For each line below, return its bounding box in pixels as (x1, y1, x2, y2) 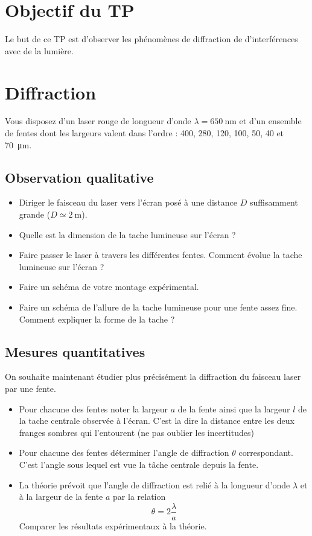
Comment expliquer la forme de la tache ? (19, 312, 175, 325)
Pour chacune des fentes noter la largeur (19, 402, 168, 415)
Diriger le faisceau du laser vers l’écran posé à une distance (19, 196, 238, 209)
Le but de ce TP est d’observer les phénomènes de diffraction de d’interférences (5, 33, 298, 45)
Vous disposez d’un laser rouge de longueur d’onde (5, 115, 191, 127)
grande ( (19, 208, 51, 221)
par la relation (113, 490, 166, 503)
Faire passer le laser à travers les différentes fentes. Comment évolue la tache (19, 248, 302, 261)
